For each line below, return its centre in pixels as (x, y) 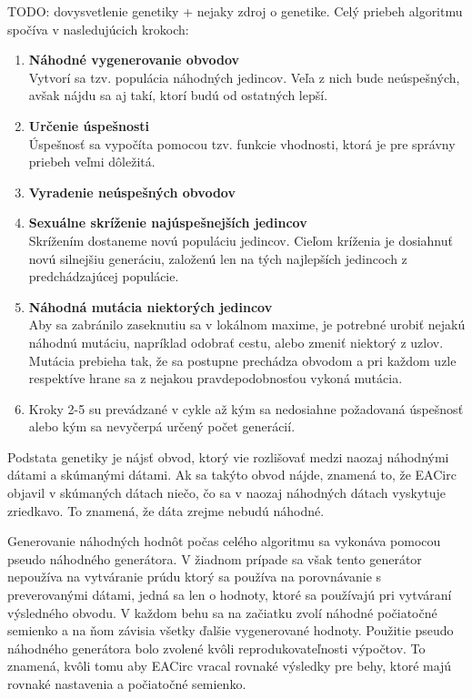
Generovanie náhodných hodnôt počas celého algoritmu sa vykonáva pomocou (224, 541)
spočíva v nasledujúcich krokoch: (98, 29)
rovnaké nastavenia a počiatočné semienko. (127, 684)
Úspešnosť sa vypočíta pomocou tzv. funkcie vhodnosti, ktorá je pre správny (242, 143)
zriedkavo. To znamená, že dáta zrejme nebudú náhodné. (166, 510)
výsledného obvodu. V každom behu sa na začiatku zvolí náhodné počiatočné (222, 612)
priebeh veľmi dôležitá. (92, 162)
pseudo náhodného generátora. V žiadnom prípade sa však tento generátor (215, 558)
